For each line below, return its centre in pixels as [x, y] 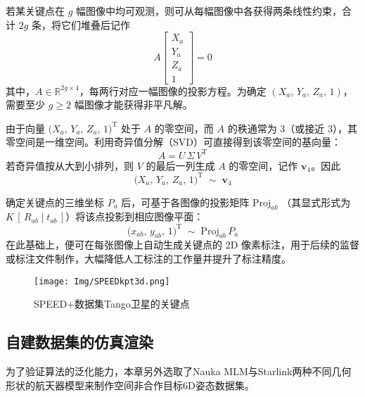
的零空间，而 [184, 128]
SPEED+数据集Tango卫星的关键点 [112, 304]
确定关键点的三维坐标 [55, 202]
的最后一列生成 [180, 165]
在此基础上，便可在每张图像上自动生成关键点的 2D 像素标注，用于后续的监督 [183, 245]
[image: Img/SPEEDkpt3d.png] [102, 281]
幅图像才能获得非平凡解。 [133, 105]
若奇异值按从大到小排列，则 [70, 165]
